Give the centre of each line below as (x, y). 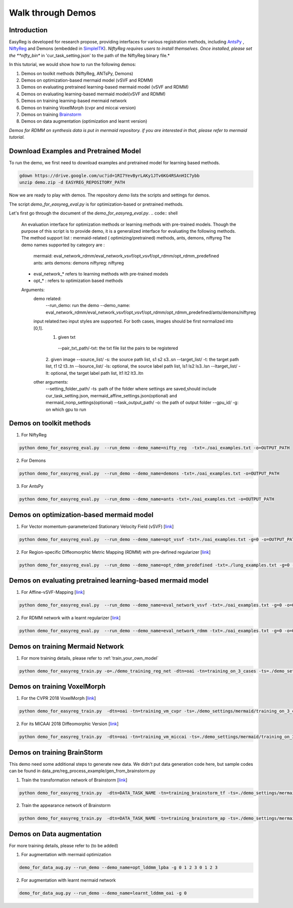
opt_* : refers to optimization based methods (78, 281)
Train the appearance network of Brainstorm (66, 805)
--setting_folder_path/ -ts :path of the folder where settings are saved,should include (131, 389)
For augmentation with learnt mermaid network (69, 880)
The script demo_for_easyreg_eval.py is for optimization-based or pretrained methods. (96, 204)
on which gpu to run (66, 409)
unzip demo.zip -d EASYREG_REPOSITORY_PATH (72, 183)
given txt (67, 337)
